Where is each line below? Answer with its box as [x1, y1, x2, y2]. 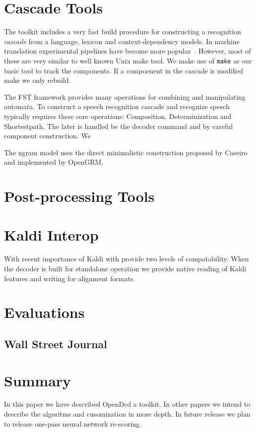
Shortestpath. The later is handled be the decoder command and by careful [4, 121, 233, 131]
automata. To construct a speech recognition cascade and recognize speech [4, 101, 230, 112]
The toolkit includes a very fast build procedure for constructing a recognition [4, 26, 241, 37]
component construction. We [4, 130, 91, 141]
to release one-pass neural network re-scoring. [4, 418, 142, 429]
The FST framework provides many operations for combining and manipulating [4, 91, 246, 102]
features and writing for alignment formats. [4, 273, 135, 283]
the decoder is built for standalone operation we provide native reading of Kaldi [4, 263, 247, 273]
